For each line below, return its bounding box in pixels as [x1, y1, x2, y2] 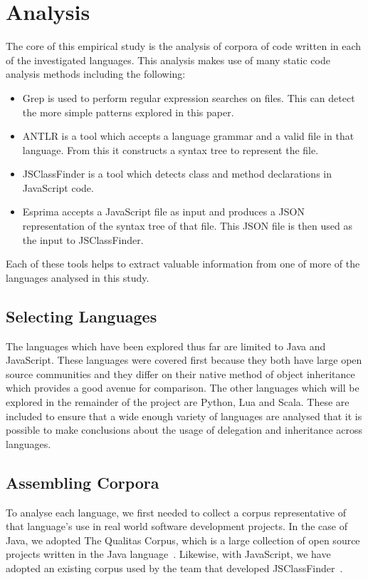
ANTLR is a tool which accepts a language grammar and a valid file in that [22, 128, 354, 143]
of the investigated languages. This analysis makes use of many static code [6, 52, 330, 67]
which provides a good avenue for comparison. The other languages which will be [6, 380, 359, 395]
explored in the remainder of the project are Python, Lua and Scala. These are [6, 395, 349, 409]
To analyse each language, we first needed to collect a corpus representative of [6, 504, 346, 519]
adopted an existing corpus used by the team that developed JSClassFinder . [6, 560, 343, 575]
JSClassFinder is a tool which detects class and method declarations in [22, 166, 332, 181]
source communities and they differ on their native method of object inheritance [6, 366, 355, 381]
